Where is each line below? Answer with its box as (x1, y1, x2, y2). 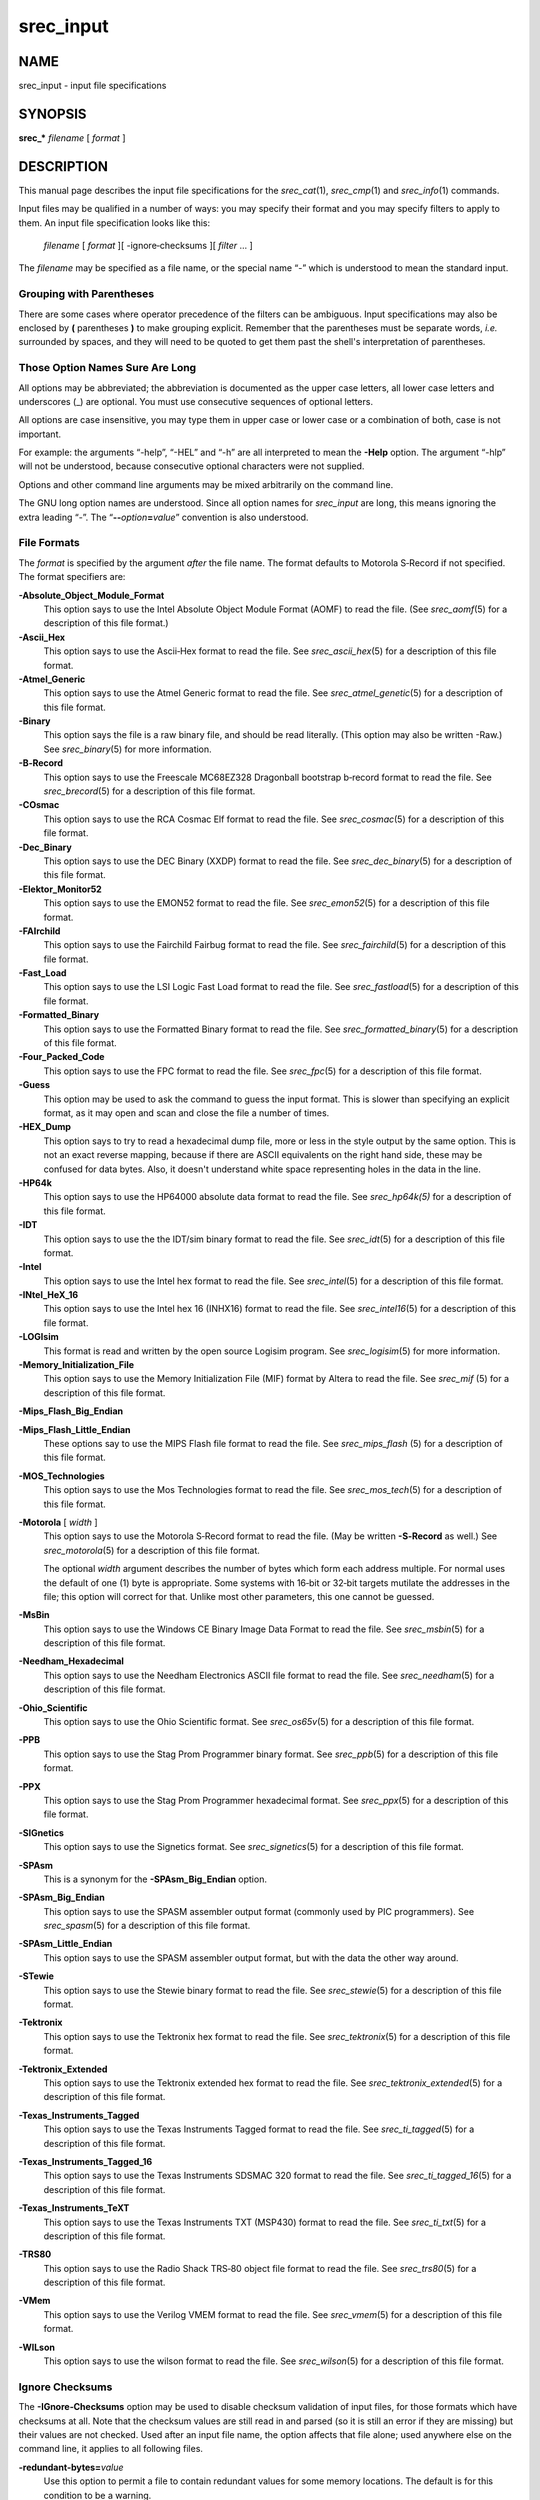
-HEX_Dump (18, 1121, 72, 1133)
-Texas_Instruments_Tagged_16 (18, 2155, 153, 2167)
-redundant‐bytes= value (18, 2461, 124, 2473)
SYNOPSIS (18, 105, 87, 122)
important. (18, 428, 62, 440)
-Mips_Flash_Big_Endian (18, 1405, 124, 1417)
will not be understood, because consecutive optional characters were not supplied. (18, 460, 365, 472)
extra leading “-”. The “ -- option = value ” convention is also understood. (18, 511, 309, 523)
